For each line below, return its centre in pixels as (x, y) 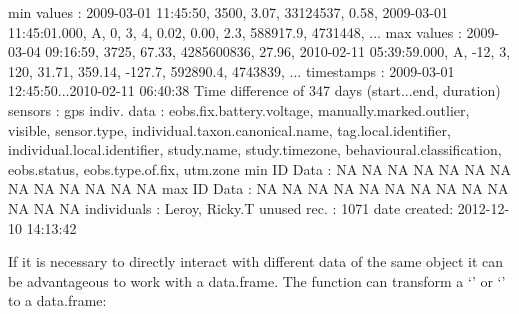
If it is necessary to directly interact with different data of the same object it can (256, 261)
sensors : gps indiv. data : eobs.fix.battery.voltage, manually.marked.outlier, (239, 109)
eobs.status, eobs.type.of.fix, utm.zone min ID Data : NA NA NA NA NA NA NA (260, 168)
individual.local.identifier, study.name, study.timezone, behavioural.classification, (255, 149)
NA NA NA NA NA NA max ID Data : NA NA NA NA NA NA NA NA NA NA (258, 188)
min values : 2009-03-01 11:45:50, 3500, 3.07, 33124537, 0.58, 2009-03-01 (228, 12)
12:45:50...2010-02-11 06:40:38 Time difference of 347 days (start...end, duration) (254, 90)
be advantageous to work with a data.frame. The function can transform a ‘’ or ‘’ (257, 280)
